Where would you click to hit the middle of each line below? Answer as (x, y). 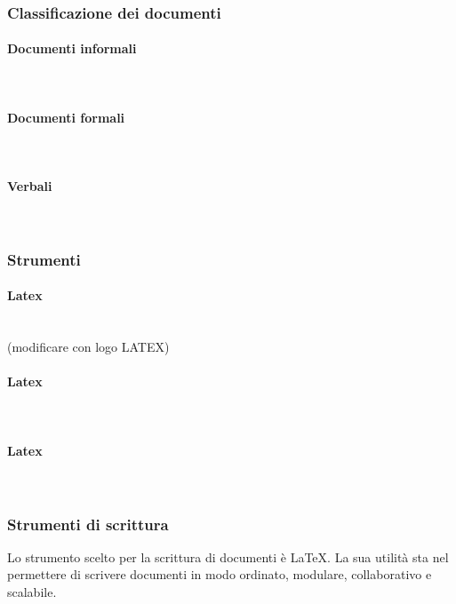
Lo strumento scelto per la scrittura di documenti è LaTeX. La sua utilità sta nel (228, 556)
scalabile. (32, 592)
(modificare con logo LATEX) (88, 347)
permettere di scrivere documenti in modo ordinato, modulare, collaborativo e (220, 574)
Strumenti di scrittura (88, 524)
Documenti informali (72, 48)
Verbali (30, 186)
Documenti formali (66, 117)
